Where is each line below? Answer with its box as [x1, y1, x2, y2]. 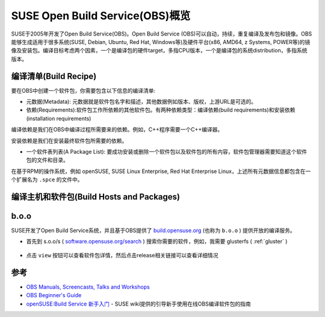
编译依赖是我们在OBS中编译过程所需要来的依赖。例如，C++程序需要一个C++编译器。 [11, 126, 223, 133]
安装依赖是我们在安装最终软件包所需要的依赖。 [11, 137, 128, 144]
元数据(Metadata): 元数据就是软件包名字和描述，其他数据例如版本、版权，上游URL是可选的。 [26, 98, 257, 105]
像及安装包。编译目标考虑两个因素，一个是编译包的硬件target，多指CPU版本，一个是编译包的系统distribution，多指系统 [11, 47, 308, 54]
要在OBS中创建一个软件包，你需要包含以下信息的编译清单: [11, 87, 156, 94]
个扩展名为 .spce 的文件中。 [11, 176, 84, 183]
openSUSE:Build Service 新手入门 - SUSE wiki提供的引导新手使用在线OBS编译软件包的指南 [26, 300, 251, 307]
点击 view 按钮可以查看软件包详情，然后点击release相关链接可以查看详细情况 [26, 251, 218, 259]
